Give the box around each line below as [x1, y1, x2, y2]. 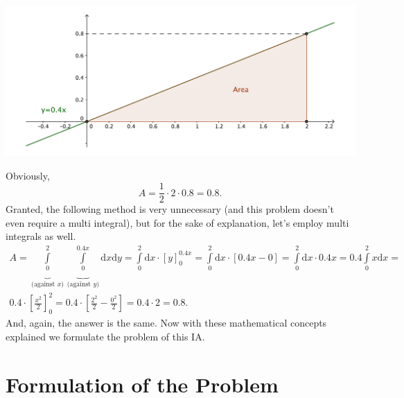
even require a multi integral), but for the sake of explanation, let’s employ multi [6, 215, 349, 230]
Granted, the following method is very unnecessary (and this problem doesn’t [6, 202, 334, 216]
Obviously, [6, 168, 50, 182]
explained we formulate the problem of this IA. [6, 329, 205, 343]
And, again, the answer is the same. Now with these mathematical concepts [6, 315, 327, 330]
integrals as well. [6, 229, 76, 243]
